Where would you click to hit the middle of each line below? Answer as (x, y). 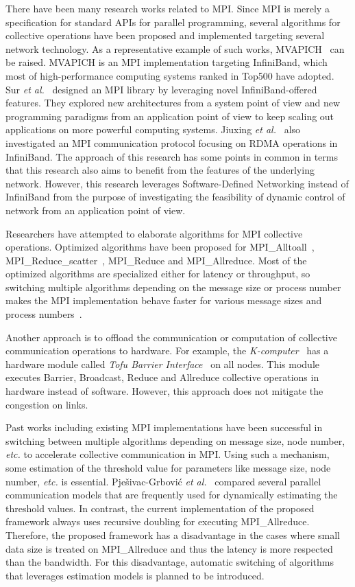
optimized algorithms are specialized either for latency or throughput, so (158, 274)
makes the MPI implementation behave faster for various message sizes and (164, 300)
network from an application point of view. (96, 210)
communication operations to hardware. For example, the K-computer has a (167, 350)
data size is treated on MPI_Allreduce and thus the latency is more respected (169, 548)
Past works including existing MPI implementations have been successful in (164, 427)
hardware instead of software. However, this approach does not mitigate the (164, 391)
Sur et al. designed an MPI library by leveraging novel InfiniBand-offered (161, 89)
